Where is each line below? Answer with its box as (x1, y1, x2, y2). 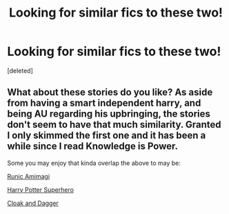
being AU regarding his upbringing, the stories (7, 108, 210, 120)
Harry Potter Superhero (7, 185, 74, 194)
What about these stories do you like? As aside (7, 86, 213, 98)
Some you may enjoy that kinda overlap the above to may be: (7, 159, 181, 167)
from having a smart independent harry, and (7, 97, 201, 109)
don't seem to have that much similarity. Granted (7, 119, 222, 130)
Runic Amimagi (7, 172, 50, 180)
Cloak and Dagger (7, 199, 59, 207)
